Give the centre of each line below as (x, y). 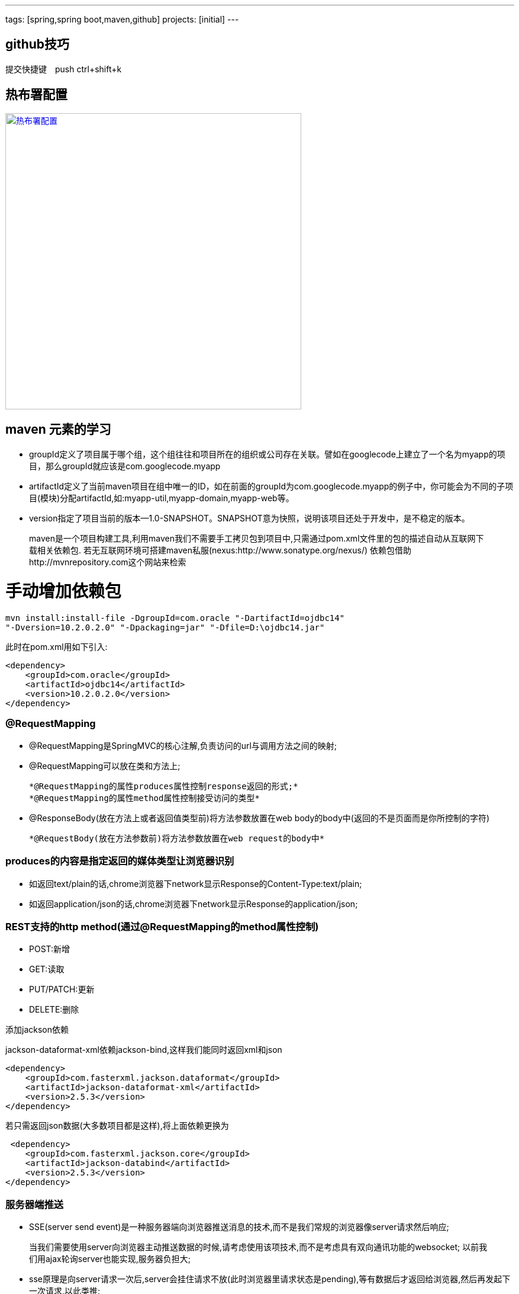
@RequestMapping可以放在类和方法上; (105, 765)
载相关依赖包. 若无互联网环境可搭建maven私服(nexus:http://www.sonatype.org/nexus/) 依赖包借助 (220, 550)
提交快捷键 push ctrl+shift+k (64, 69)
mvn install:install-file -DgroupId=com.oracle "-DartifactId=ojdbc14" (175, 618)
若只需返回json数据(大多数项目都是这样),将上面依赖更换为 (117, 1126)
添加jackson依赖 (37, 1030)
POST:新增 (50, 949)
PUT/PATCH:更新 (62, 989)
